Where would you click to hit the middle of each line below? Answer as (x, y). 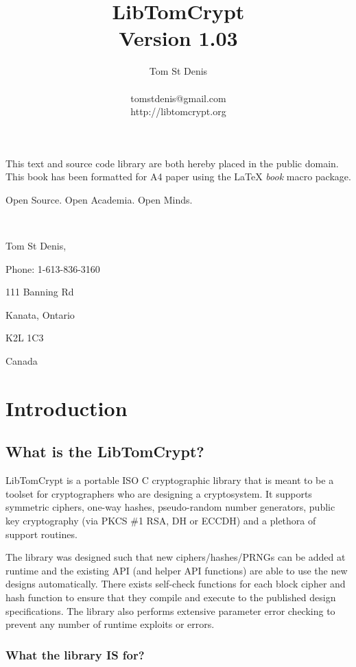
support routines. (41, 534)
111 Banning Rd (40, 292)
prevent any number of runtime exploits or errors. (110, 624)
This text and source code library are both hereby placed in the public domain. (172, 163)
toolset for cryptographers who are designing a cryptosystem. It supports (159, 493)
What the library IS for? (75, 654)
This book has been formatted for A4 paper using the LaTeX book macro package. (178, 177)
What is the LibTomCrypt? (105, 451)
